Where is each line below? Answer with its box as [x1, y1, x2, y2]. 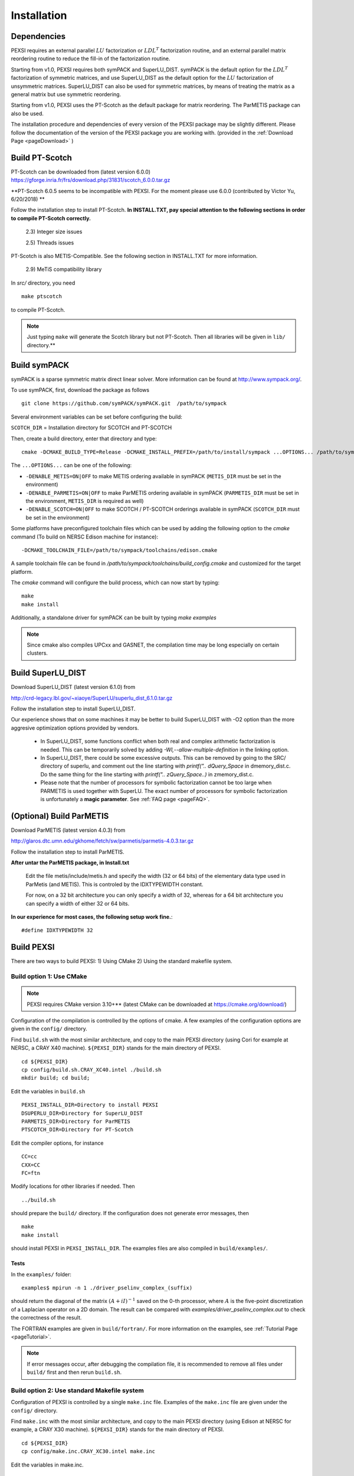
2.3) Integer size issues [25, 228, 83, 236]
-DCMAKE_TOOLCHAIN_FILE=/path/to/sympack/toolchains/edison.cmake [21, 547, 218, 553]
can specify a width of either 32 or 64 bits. [25, 900, 130, 907]
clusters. [27, 649, 48, 657]
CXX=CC [21, 1161, 41, 1168]
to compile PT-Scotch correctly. [11, 214, 91, 221]
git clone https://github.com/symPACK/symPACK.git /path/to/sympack [21, 400, 227, 407]
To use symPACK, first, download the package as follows [11, 387, 150, 394]
